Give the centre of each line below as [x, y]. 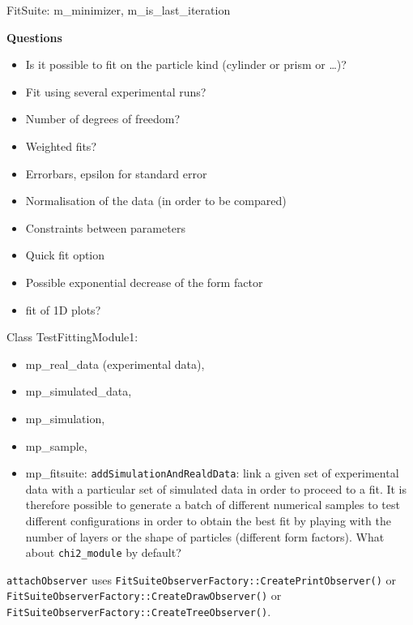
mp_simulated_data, [79, 391]
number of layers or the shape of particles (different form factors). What [205, 536]
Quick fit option [65, 255]
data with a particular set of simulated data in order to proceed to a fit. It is [216, 488]
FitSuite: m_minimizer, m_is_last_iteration [119, 10]
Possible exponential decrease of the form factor [144, 282]
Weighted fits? [61, 146]
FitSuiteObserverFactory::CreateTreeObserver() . [139, 612]
